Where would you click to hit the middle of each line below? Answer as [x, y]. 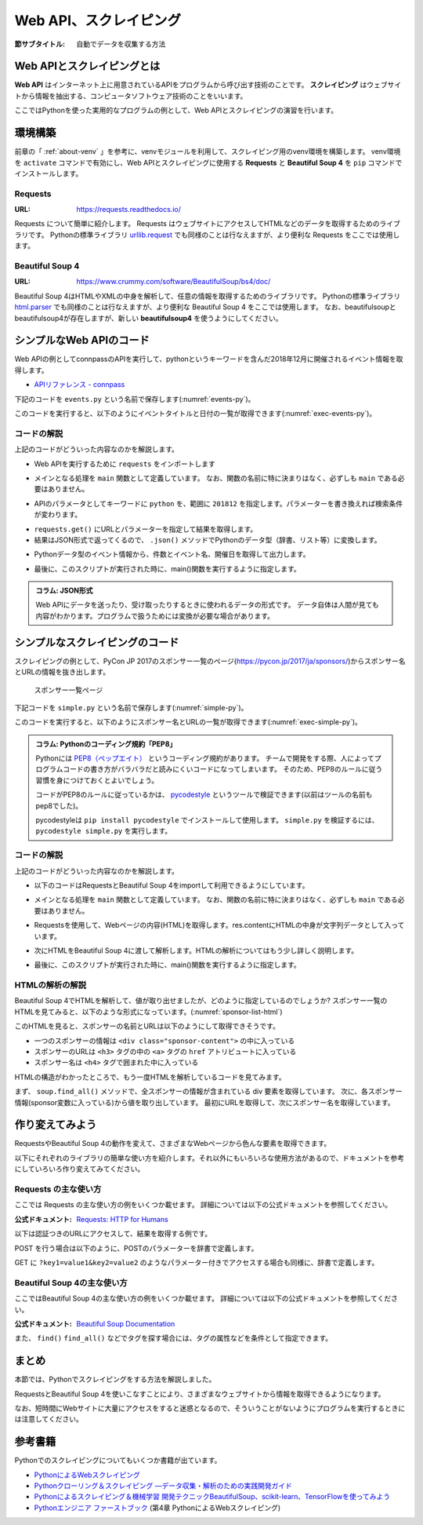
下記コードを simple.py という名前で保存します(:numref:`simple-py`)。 [131, 707]
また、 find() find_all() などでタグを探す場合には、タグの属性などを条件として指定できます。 [174, 1338]
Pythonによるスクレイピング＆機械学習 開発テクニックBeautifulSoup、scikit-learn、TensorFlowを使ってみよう [212, 1497]
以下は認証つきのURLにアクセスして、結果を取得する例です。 [113, 1234]
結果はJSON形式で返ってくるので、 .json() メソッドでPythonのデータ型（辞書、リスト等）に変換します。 [208, 540]
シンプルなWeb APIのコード [82, 340]
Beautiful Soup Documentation [126, 1323]
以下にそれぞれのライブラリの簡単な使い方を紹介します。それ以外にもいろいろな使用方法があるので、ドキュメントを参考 [210, 1158]
